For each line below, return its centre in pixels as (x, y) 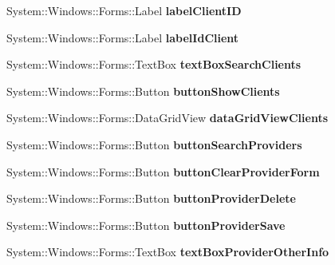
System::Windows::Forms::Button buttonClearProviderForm (163, 171)
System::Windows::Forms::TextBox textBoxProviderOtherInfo (168, 252)
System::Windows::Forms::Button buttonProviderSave (146, 225)
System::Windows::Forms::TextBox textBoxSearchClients (154, 64)
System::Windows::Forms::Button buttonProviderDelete (151, 198)
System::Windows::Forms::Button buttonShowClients (143, 91)
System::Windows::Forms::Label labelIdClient (123, 37)
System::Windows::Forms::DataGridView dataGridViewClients (167, 118)
